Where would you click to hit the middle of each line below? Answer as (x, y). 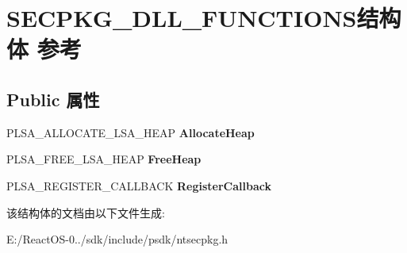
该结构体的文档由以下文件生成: (86, 212)
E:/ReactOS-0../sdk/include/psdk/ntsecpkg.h (117, 239)
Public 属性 (53, 99)
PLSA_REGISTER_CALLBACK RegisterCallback (139, 185)
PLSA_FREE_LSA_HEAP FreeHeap (104, 159)
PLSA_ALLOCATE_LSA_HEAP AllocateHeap (131, 132)
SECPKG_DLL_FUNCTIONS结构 (204, 18)
